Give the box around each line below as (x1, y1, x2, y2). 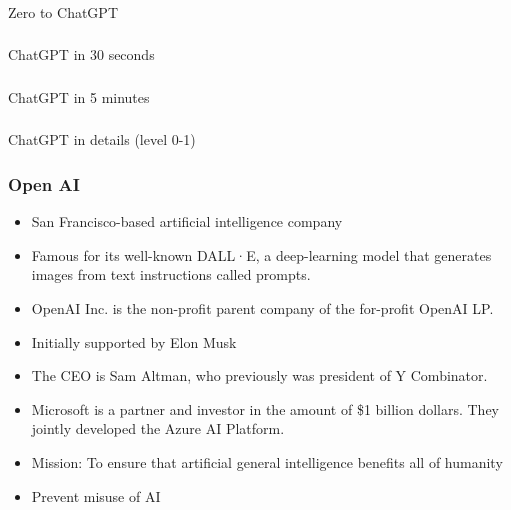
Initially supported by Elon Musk (31, 331, 237, 352)
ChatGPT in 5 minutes (8, 86, 150, 107)
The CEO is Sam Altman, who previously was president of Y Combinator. (31, 365, 488, 386)
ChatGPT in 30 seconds (8, 44, 155, 65)
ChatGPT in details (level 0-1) (8, 129, 196, 150)
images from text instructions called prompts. (31, 264, 311, 285)
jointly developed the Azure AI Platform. (31, 418, 285, 439)
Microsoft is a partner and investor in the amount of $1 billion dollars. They (31, 398, 500, 419)
